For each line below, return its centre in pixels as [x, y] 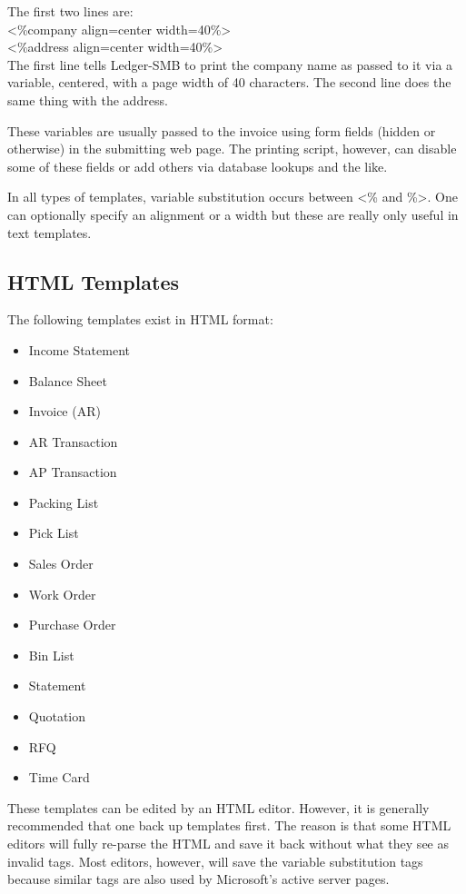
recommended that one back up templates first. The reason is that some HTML [229, 825]
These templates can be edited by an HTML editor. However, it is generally [218, 807]
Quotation [57, 716]
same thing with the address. [88, 99]
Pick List [54, 533]
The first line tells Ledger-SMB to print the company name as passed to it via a [230, 64]
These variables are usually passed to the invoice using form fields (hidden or [222, 130]
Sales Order [61, 564]
